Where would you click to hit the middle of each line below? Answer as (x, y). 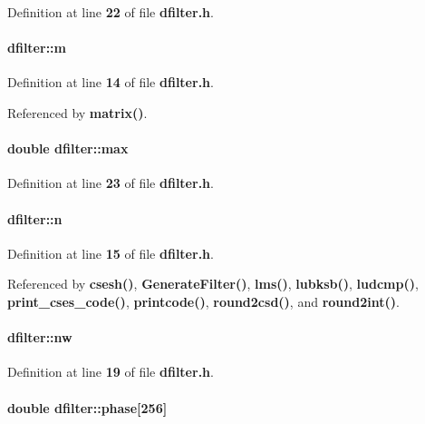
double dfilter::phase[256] (87, 407)
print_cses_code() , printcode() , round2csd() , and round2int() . (203, 301)
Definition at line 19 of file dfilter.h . (111, 372)
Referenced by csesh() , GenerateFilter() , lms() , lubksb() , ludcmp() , (213, 284)
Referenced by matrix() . (77, 112)
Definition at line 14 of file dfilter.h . (111, 82)
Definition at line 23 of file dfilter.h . (111, 183)
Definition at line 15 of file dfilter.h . (111, 253)
